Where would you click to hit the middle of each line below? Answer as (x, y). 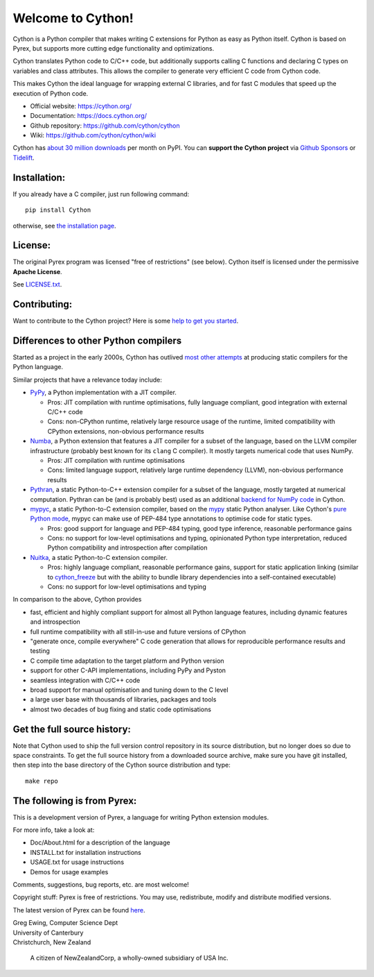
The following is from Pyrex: (75, 800)
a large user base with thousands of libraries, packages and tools (123, 699)
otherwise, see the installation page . (64, 226)
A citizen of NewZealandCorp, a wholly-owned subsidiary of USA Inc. (129, 958)
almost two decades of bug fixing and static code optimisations (121, 709)
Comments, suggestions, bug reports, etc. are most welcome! (101, 885)
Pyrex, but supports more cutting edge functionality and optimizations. (114, 48)
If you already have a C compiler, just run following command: (101, 194)
